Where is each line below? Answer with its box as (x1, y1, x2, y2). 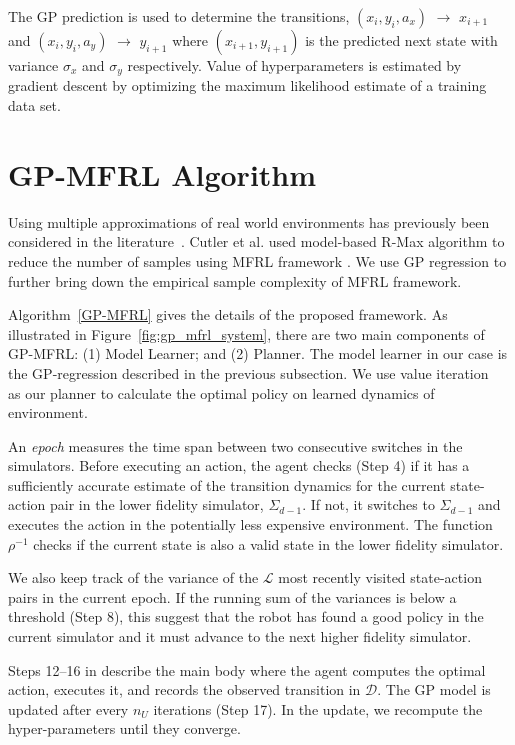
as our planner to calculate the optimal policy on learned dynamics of (8, 382, 435, 403)
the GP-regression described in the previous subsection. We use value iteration (8, 362, 489, 383)
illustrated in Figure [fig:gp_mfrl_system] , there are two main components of (8, 323, 485, 344)
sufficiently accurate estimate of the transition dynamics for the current (8, 474, 446, 495)
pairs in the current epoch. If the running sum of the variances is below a (8, 586, 457, 607)
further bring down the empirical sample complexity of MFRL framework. (8, 270, 462, 291)
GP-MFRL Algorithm (8, 153, 317, 194)
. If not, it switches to (302, 494, 435, 515)
